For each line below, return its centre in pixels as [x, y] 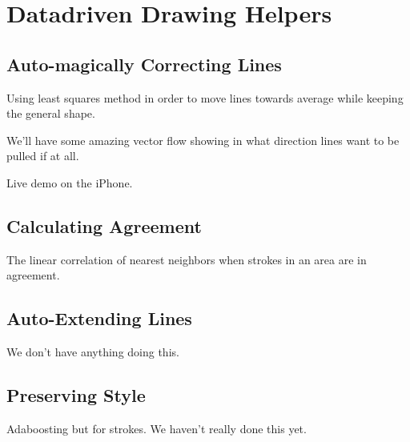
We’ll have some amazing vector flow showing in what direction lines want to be [203, 140]
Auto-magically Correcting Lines [144, 64]
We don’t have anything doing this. [93, 352]
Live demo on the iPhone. [70, 182]
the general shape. [51, 113]
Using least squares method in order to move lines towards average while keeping [205, 97]
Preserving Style [76, 395]
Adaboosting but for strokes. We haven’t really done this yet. [157, 428]
